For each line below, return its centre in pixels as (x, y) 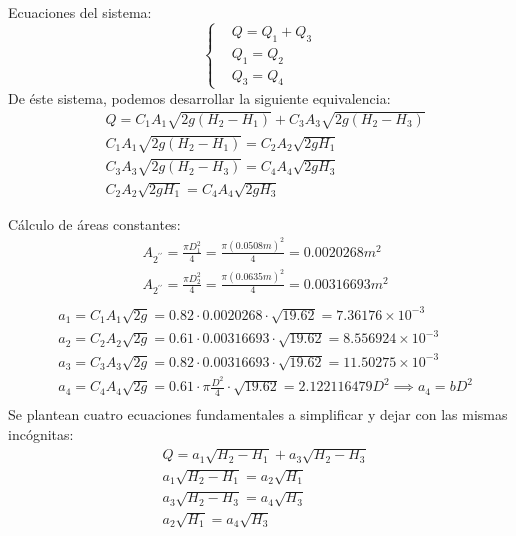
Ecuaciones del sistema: (80, 12)
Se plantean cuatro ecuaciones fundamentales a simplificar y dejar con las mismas (258, 414)
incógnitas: (41, 433)
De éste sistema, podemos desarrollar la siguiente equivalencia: (199, 97)
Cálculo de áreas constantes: (94, 223)
